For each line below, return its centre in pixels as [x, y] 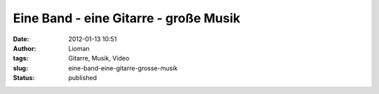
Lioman [79, 48]
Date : [21, 39]
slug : [20, 68]
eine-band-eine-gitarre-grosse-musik [123, 68]
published [83, 78]
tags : [21, 58]
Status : [24, 78]
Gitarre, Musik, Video [99, 58]
